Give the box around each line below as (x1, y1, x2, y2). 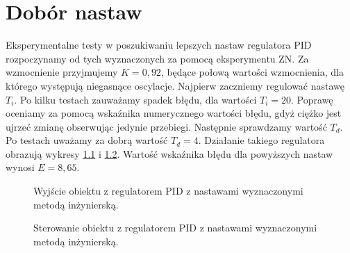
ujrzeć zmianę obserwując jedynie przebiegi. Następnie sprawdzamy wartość (6, 119, 327, 133)
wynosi (6, 160, 35, 174)
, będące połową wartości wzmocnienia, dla (160, 65, 344, 79)
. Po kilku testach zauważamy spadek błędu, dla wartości (14, 92, 257, 106)
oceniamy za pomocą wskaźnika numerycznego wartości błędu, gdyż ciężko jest (6, 106, 342, 120)
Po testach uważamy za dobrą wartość (6, 133, 168, 147)
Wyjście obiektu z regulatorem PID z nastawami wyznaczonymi (33, 183, 303, 198)
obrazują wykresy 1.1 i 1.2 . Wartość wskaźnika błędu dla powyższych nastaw (6, 146, 333, 161)
